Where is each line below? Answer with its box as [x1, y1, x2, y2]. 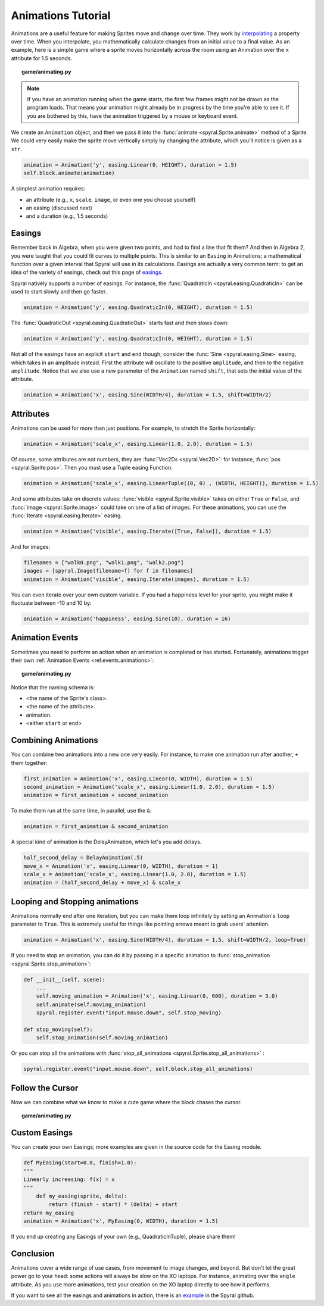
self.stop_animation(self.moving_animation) [36, 1035, 169, 1041]
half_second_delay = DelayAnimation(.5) [23, 854, 143, 861]
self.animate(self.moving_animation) [36, 1001, 147, 1008]
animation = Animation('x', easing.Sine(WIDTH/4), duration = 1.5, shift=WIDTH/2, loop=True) [23, 936, 307, 943]
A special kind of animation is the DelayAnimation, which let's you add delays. [11, 838, 202, 845]
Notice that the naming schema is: [11, 683, 95, 691]
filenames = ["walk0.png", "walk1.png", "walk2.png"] [23, 559, 184, 565]
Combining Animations [11, 735, 98, 745]
